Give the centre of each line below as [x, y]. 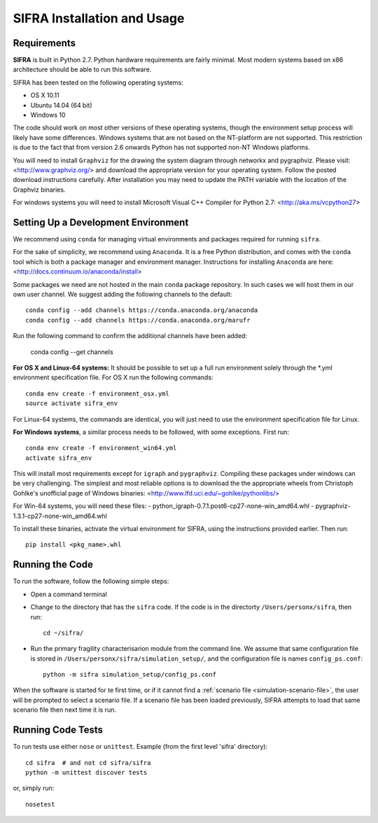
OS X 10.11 [45, 95]
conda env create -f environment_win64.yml [101, 448]
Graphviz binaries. [39, 190]
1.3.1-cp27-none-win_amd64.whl [60, 516]
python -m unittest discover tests [86, 772]
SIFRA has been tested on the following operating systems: [98, 82]
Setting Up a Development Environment [101, 222]
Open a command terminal [69, 594]
